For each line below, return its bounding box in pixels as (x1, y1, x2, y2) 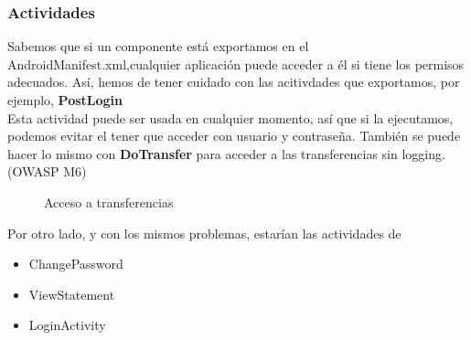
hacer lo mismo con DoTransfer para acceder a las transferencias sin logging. (7, 143, 445, 163)
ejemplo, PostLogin (7, 90, 123, 109)
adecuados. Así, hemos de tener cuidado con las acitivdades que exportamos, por (7, 72, 460, 91)
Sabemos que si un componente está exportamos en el (7, 37, 309, 56)
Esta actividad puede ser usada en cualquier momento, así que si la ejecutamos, (7, 108, 454, 127)
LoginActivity (28, 315, 106, 335)
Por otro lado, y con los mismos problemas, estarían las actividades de (7, 223, 401, 242)
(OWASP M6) (7, 162, 87, 181)
